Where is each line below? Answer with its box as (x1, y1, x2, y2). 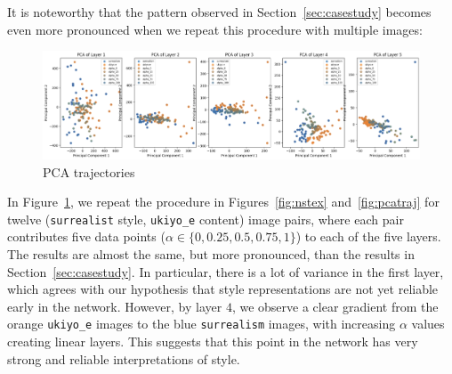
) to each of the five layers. (295, 227, 441, 246)
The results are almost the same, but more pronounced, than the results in (7, 245, 415, 264)
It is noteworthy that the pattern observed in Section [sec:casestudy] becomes (7, 3, 432, 20)
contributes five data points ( (7, 227, 165, 246)
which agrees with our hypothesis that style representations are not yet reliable (7, 280, 439, 298)
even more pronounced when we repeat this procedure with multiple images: (7, 20, 423, 38)
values (411, 314, 445, 333)
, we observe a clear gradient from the (231, 297, 439, 315)
